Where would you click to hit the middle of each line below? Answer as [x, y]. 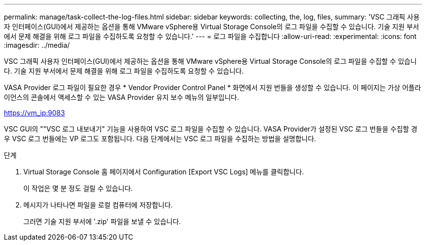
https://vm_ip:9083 [35, 113]
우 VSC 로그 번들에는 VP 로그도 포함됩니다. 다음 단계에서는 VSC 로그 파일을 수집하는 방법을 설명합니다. [160, 139]
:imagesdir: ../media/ [37, 45]
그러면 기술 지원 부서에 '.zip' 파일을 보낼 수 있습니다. [102, 221]
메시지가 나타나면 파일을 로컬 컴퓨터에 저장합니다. [98, 205]
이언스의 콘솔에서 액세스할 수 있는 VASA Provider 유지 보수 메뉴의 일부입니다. [122, 97]
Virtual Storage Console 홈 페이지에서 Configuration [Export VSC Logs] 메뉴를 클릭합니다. [164, 172]
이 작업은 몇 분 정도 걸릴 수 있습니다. [78, 188]
